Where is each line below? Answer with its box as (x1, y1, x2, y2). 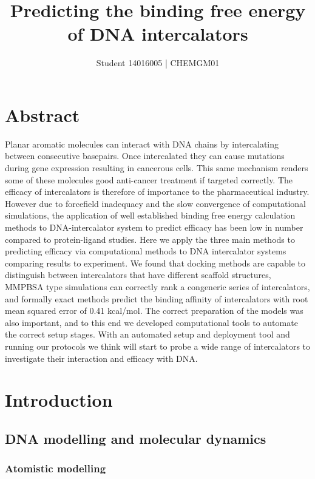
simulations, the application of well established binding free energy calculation (5, 209, 296, 222)
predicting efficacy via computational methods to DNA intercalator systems (5, 245, 286, 257)
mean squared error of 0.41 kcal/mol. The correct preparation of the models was (5, 304, 303, 317)
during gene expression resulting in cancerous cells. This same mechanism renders (5, 161, 308, 174)
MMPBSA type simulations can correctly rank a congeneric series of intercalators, (5, 280, 310, 293)
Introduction (5, 387, 113, 412)
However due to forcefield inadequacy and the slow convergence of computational (5, 197, 307, 209)
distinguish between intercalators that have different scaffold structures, (5, 268, 271, 281)
